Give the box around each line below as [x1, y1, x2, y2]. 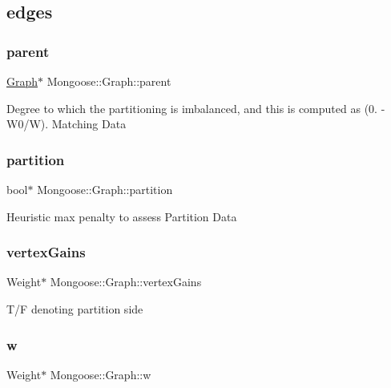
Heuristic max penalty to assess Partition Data [6, 208, 237, 224]
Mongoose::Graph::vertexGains [50, 273, 202, 290]
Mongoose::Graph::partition [37, 181, 173, 197]
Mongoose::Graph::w [50, 366, 151, 382]
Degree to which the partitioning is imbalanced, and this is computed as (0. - [6, 99, 385, 116]
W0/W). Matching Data [6, 115, 127, 132]
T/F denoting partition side [6, 301, 143, 317]
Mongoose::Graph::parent [46, 73, 171, 89]
